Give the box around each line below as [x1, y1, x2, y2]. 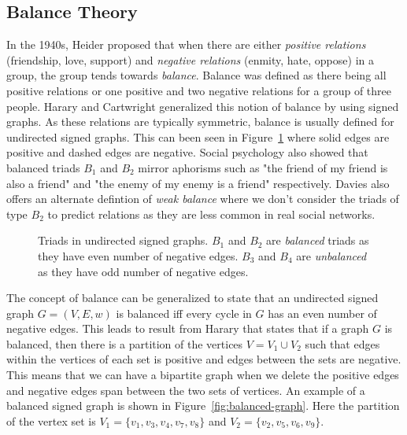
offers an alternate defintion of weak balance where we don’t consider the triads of [6, 190, 399, 207]
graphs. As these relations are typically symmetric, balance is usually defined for [6, 113, 394, 130]
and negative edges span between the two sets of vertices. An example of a [6, 382, 365, 398]
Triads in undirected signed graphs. [38, 232, 209, 249]
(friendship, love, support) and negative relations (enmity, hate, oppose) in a [6, 51, 374, 68]
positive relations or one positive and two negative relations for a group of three [6, 82, 391, 98]
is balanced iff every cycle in [116, 304, 252, 321]
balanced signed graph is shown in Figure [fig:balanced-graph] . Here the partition [6, 397, 400, 414]
